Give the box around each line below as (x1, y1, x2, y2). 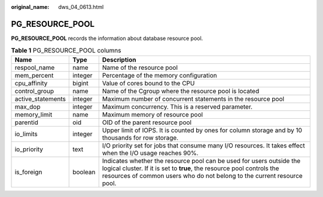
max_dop (14, 102, 41, 110)
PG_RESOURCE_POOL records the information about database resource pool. (11, 35, 203, 42)
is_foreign (14, 168, 42, 176)
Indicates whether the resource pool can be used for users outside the (102, 156, 301, 165)
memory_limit (14, 110, 53, 119)
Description (102, 56, 136, 64)
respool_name (14, 63, 55, 72)
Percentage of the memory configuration (102, 71, 218, 79)
